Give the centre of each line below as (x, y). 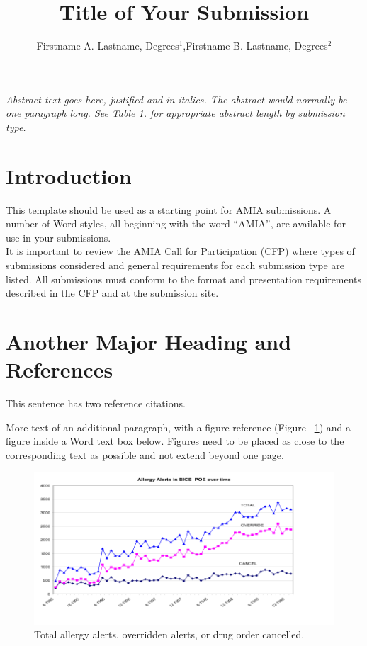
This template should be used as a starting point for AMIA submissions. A (169, 209)
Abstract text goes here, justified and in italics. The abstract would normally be (176, 99)
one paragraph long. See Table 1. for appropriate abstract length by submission (175, 113)
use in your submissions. (58, 237)
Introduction (69, 175)
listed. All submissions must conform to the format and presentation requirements (184, 279)
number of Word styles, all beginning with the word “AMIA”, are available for (176, 223)
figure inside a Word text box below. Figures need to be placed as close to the (175, 441)
